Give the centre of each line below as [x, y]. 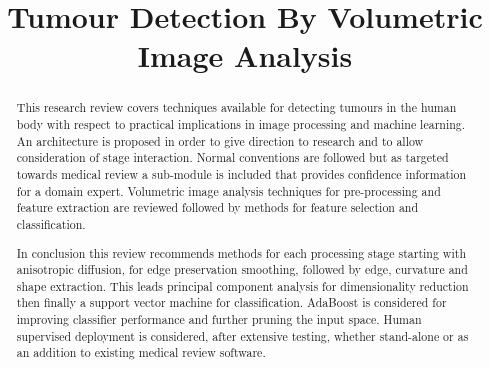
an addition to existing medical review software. [141, 352]
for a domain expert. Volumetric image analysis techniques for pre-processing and [228, 190]
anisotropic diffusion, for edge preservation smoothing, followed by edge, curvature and [242, 269]
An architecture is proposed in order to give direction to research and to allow [220, 140]
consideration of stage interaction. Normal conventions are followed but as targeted [232, 157]
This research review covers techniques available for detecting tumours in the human [236, 107]
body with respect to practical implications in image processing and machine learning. [241, 124]
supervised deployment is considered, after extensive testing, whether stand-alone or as [242, 335]
